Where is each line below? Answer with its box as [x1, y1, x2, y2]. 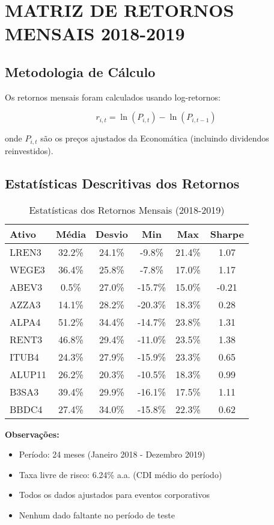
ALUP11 [10, 367, 46, 381]
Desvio [96, 226, 128, 241]
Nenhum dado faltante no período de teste [19, 508, 175, 521]
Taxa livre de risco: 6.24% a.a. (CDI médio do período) [19, 468, 222, 480]
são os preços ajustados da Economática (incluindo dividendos [40, 132, 269, 144]
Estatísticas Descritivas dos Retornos [5, 173, 240, 192]
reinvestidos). [5, 144, 53, 157]
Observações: [5, 427, 59, 440]
